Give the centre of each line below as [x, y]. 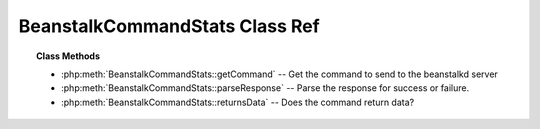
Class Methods [68, 56]
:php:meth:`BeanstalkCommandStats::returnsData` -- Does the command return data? [238, 102]
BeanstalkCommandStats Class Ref [169, 26]
